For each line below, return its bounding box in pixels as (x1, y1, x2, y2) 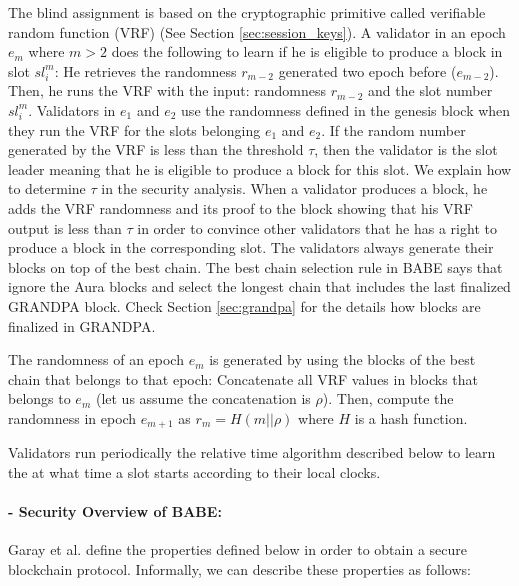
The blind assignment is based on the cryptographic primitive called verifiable (8, 2, 486, 22)
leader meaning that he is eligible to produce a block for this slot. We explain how (8, 158, 512, 179)
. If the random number (321, 119, 466, 140)
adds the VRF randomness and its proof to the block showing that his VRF (8, 197, 473, 218)
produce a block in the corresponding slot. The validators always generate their (8, 237, 494, 258)
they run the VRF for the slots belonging (8, 119, 261, 140)
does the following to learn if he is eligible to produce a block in (111, 41, 503, 62)
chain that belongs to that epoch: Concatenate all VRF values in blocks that (8, 368, 479, 389)
